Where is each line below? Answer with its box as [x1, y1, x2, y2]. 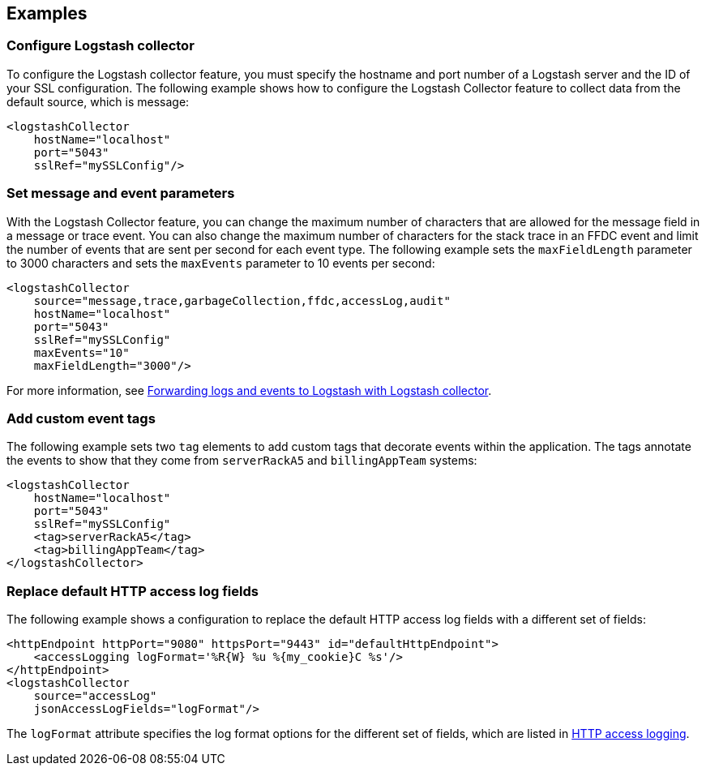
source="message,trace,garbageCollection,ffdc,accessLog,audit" [33, 294, 451, 307]
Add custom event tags [6, 410, 156, 427]
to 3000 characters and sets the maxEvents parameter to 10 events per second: [6, 255, 435, 270]
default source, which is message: [6, 94, 190, 109]
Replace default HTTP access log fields [6, 582, 259, 599]
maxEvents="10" [33, 345, 130, 359]
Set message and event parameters [6, 185, 235, 202]
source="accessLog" [33, 689, 157, 703]
